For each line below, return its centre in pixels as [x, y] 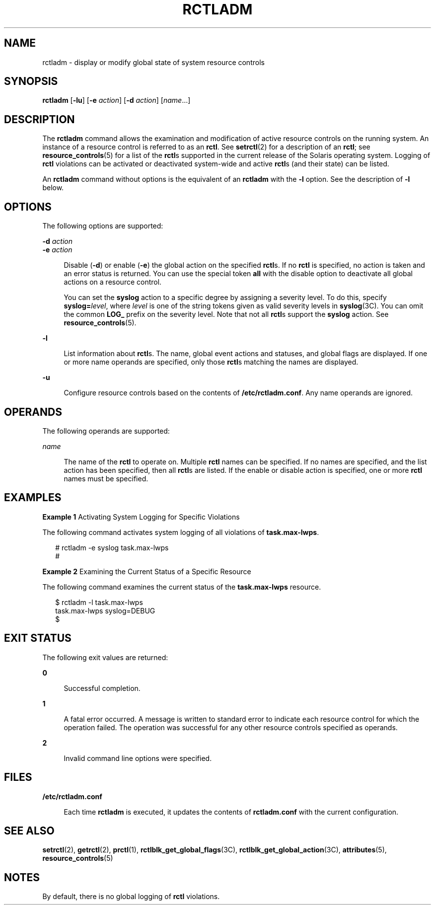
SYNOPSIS [31, 81]
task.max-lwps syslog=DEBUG [105, 610]
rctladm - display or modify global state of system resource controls [153, 62]
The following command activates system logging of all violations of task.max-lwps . [181, 532]
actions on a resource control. [113, 282]
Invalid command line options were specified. [138, 758]
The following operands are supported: [106, 431]
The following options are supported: [103, 226]
